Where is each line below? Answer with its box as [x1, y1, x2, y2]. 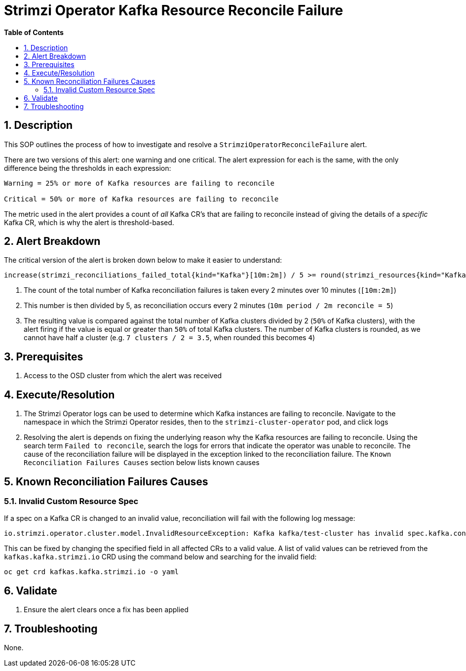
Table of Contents [4, 28, 64, 37]
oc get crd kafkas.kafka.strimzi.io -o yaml [4, 568, 179, 576]
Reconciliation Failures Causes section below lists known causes [24, 458, 260, 467]
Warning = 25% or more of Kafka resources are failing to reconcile [4, 179, 274, 187]
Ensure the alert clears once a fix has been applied [24, 605, 189, 614]
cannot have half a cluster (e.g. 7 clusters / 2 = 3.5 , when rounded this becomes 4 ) [24, 333, 315, 342]
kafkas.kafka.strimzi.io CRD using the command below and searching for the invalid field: [4, 553, 317, 561]
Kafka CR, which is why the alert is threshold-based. [4, 218, 174, 227]
